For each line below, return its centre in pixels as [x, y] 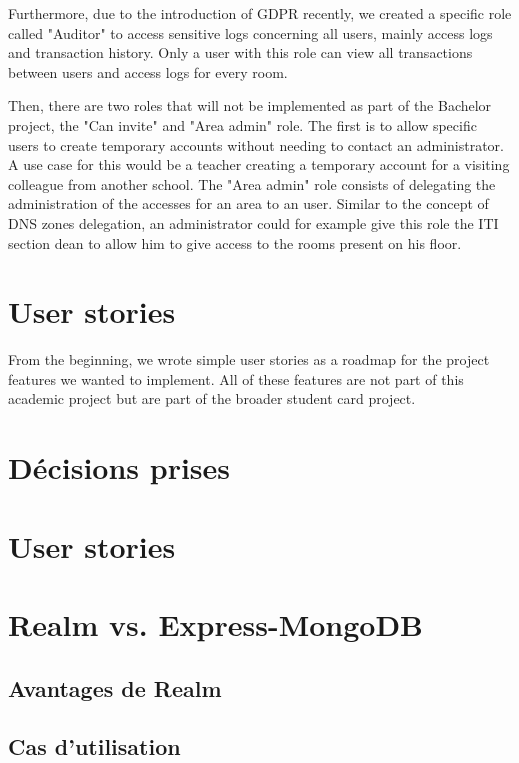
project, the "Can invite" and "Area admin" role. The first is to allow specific [242, 124]
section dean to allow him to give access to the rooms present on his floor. [235, 242]
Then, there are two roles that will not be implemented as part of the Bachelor [250, 105]
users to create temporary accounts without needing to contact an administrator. [256, 144]
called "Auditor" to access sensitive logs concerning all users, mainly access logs [250, 32]
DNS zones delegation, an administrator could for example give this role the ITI [253, 222]
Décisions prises [119, 467]
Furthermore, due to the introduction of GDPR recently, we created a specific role [260, 13]
